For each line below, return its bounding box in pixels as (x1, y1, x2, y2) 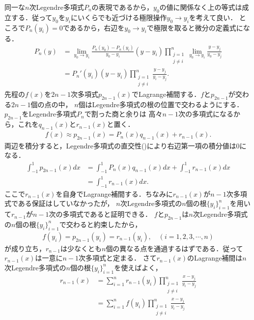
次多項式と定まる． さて (78, 253, 157, 263)
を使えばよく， (114, 262, 162, 272)
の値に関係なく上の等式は (159, 2, 242, 12)
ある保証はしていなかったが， (18, 198, 114, 208)
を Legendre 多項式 (22, 109, 77, 119)
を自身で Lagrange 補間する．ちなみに (56, 188, 173, 199)
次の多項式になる (178, 109, 233, 119)
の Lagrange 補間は (187, 253, 243, 263)
